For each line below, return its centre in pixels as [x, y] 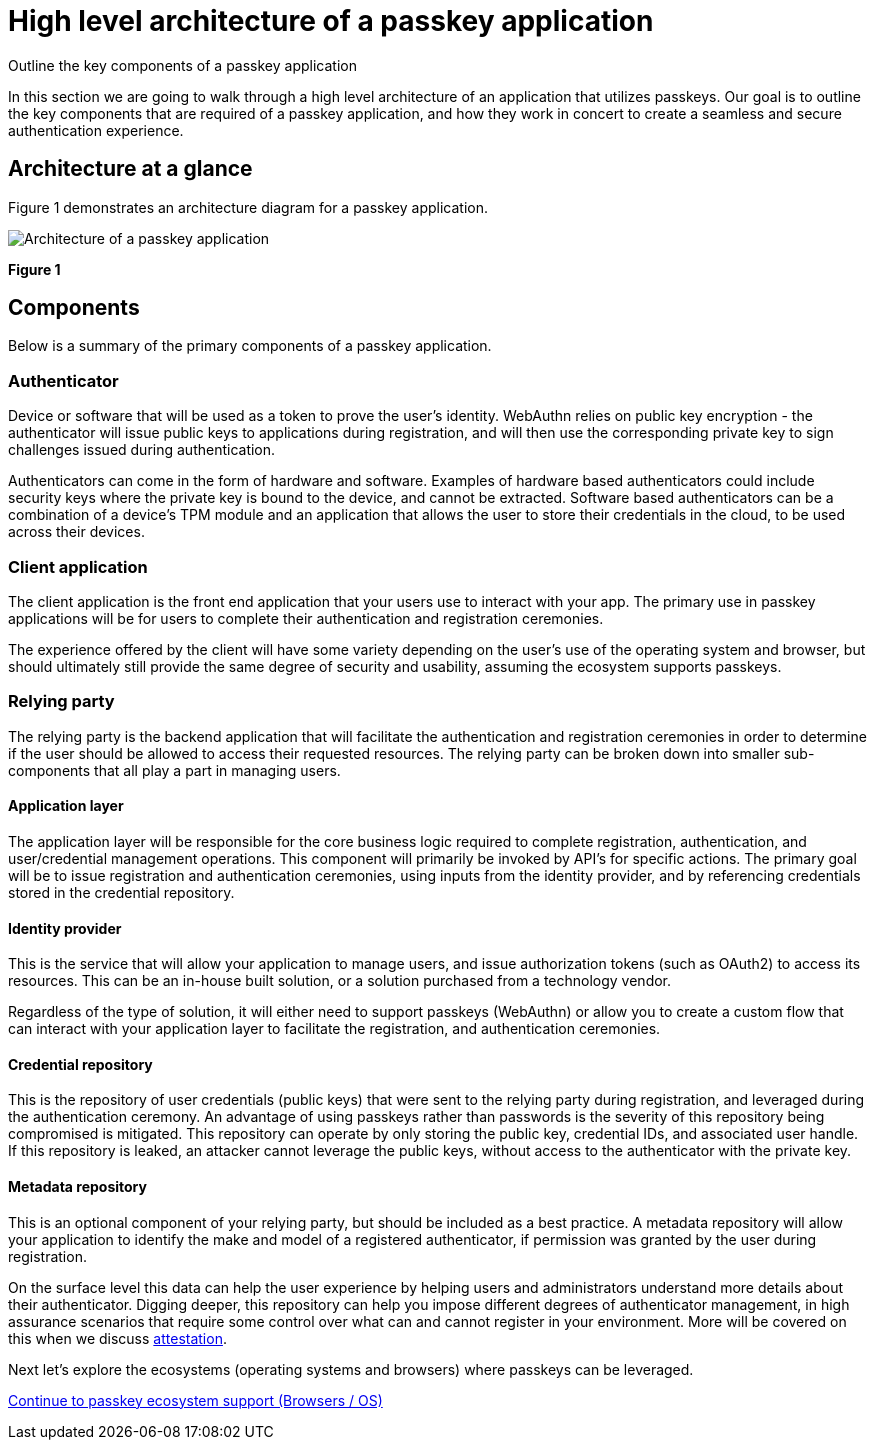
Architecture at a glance [130, 169]
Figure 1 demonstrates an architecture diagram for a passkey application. [248, 207]
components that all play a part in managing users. [174, 770]
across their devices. [76, 532]
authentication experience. [96, 130]
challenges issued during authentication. [142, 450]
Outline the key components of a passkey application [182, 65]
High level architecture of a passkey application [331, 21]
